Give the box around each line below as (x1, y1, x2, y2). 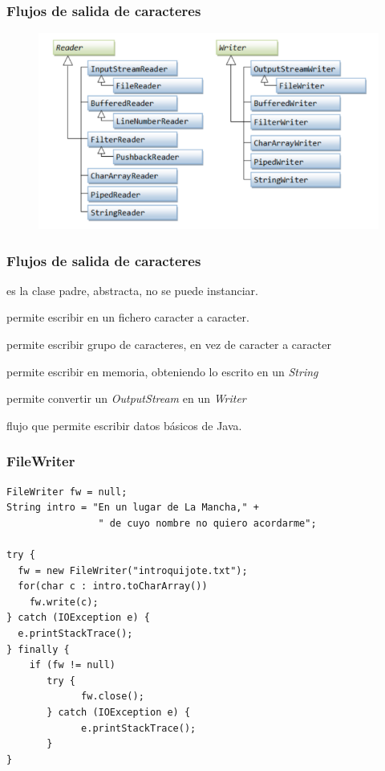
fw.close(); (81, 691, 144, 703)
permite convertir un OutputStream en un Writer (6, 390, 246, 407)
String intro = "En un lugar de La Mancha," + (6, 502, 259, 514)
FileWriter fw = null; (6, 486, 128, 498)
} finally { (6, 643, 70, 655)
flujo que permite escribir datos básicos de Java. (6, 416, 242, 433)
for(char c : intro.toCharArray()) (18, 580, 208, 593)
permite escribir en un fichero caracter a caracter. (6, 309, 249, 326)
